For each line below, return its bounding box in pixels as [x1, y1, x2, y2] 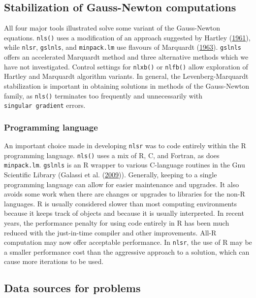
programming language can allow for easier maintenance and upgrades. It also [4, 179, 239, 189]
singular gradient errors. [4, 100, 86, 110]
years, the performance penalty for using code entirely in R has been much [4, 218, 229, 228]
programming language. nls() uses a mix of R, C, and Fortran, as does [4, 150, 220, 160]
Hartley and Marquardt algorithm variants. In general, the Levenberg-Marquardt [4, 71, 249, 81]
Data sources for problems [4, 280, 141, 296]
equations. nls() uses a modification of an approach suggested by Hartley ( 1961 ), [4, 32, 251, 42]
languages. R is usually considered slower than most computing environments [4, 198, 237, 208]
